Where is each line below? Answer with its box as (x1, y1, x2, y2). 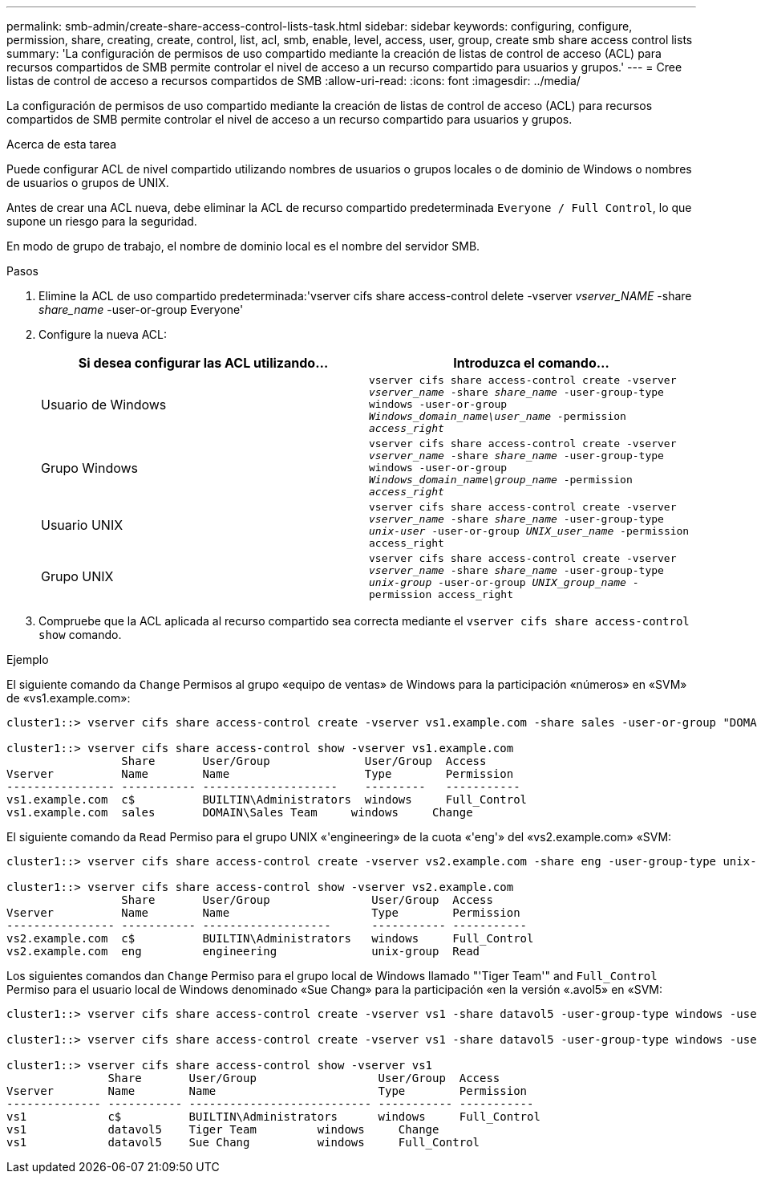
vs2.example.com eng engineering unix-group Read (6, 945, 480, 958)
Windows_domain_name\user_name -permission (369, 410, 626, 422)
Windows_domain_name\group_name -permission (369, 474, 633, 486)
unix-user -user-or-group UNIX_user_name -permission (369, 525, 690, 537)
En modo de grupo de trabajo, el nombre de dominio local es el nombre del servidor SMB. (6, 239, 480, 253)
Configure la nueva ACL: (38, 328, 168, 341)
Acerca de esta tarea (6, 137, 117, 151)
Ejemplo (6, 653, 49, 666)
